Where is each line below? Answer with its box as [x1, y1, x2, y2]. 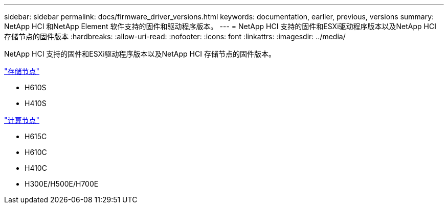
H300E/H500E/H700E [25, 179, 99, 188]
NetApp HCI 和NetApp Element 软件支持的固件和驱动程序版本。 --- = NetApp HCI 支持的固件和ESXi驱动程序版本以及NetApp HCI [4, 22, 436, 31]
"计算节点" [4, 116, 40, 124]
